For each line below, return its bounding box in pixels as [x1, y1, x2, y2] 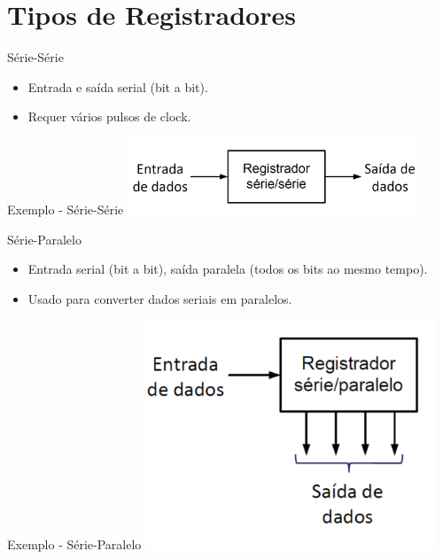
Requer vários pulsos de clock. [27, 107, 191, 126]
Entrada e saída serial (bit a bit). [27, 77, 208, 96]
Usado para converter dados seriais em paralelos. [27, 289, 292, 307]
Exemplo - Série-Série [7, 199, 124, 218]
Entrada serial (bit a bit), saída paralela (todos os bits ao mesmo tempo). [27, 260, 428, 278]
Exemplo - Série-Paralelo [7, 535, 142, 554]
